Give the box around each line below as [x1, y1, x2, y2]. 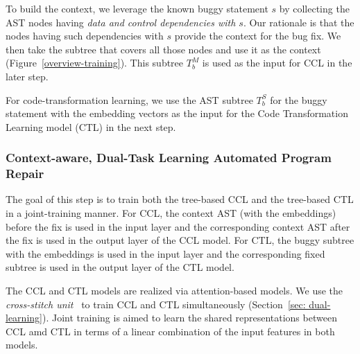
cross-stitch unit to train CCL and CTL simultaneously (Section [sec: [6, 297, 306, 311]
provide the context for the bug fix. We [174, 28, 341, 43]
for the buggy [270, 92, 327, 107]
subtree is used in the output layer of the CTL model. [6, 260, 234, 274]
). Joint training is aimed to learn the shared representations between [42, 310, 337, 325]
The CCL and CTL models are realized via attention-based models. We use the [6, 283, 343, 298]
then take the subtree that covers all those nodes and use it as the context [6, 42, 321, 56]
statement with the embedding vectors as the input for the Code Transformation [6, 106, 348, 121]
